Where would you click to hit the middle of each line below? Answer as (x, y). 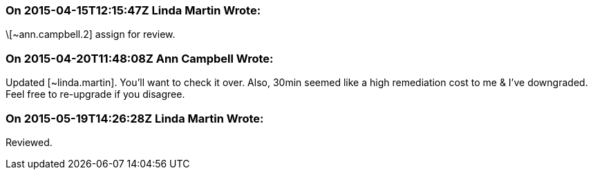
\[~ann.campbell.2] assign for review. (91, 34)
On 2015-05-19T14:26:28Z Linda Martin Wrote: (135, 118)
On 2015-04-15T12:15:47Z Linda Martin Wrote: (133, 10)
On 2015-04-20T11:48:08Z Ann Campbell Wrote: (140, 58)
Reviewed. (29, 142)
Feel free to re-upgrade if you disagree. (95, 94)
